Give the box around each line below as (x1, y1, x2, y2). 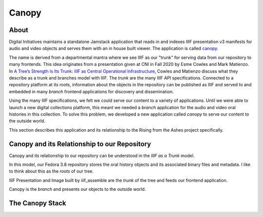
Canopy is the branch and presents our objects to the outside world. (9, 186, 146, 192)
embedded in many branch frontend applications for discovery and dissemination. (9, 88, 174, 95)
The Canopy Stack (9, 199, 67, 207)
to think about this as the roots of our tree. (9, 168, 94, 174)
